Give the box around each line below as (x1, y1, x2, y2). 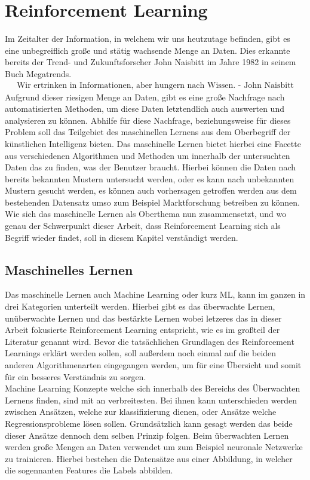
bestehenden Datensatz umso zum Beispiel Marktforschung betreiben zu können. (5, 195, 300, 208)
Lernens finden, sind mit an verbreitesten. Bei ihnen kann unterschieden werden (5, 393, 297, 406)
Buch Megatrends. (5, 67, 72, 80)
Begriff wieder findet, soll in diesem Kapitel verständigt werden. (5, 231, 238, 243)
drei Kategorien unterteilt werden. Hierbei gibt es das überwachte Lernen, (5, 300, 275, 313)
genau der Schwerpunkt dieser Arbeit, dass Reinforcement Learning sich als (5, 219, 281, 232)
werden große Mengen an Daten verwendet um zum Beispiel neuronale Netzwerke (5, 441, 303, 453)
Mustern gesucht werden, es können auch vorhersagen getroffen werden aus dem (5, 184, 297, 197)
